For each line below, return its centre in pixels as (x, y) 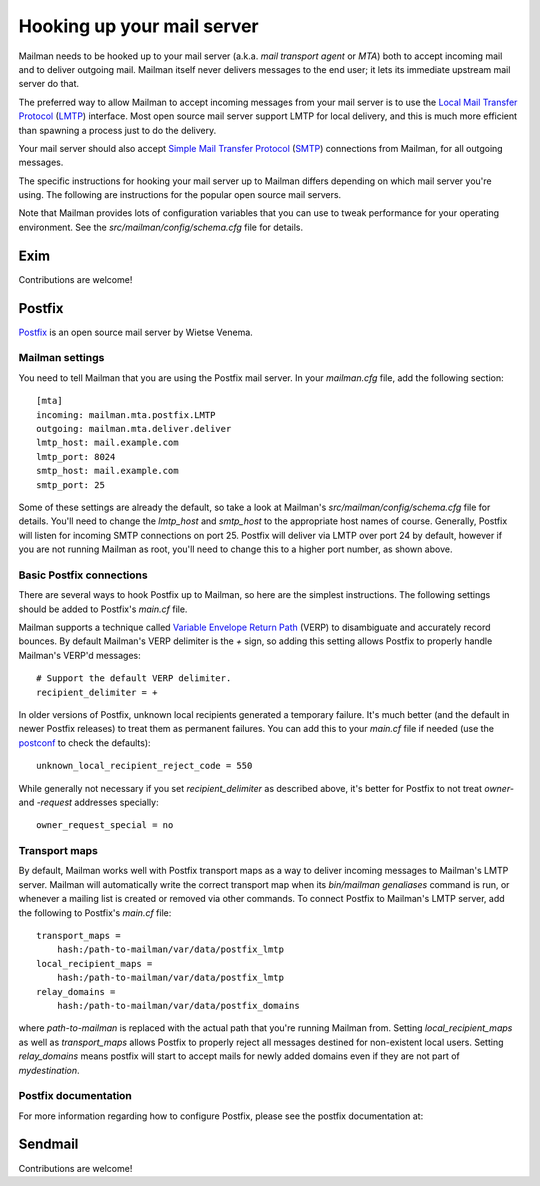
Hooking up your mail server (138, 26)
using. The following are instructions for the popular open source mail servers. (180, 195)
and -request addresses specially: (88, 802)
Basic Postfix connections (83, 575)
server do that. (49, 84)
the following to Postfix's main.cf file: (95, 912)
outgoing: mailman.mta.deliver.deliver (134, 428)
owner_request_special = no (105, 825)
